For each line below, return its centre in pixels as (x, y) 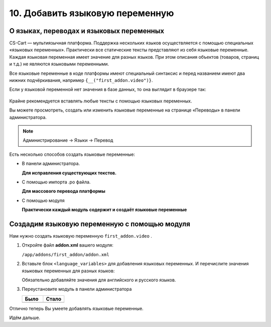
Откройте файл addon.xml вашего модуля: (68, 245)
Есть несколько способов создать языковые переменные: (72, 154)
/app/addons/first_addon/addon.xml (66, 254)
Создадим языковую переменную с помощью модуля (100, 224)
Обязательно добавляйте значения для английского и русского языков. (99, 280)
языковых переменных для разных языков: (68, 271)
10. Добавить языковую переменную (92, 13)
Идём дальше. (25, 318)
